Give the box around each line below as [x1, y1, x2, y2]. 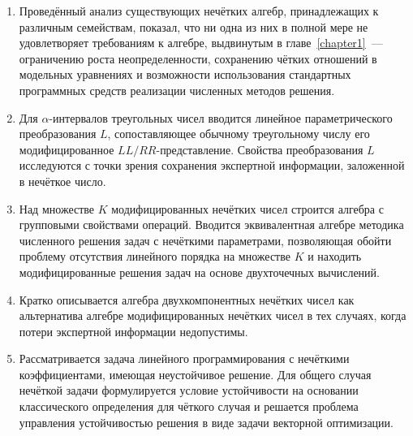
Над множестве [19, 200, 95, 217]
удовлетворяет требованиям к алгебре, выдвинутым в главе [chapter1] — [19, 34, 383, 51]
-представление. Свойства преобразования [156, 140, 364, 158]
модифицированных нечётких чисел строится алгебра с [111, 200, 384, 217]
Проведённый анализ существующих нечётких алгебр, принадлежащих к [19, 2, 379, 19]
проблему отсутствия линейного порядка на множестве [19, 248, 290, 265]
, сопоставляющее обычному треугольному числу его [107, 125, 370, 142]
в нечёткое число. [19, 172, 106, 189]
